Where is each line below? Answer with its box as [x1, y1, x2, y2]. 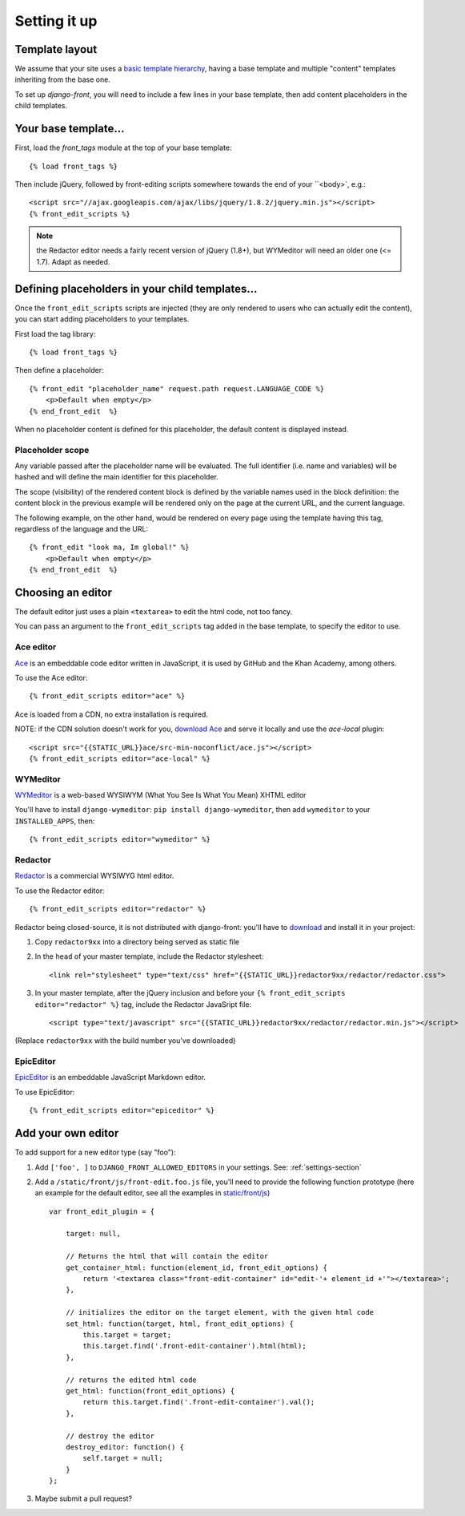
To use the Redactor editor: [14, 886, 105, 895]
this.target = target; [82, 1331, 172, 1339]
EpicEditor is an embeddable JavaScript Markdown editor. [14, 1073, 206, 1082]
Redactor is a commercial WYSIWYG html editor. [14, 871, 174, 881]
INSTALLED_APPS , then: [14, 816, 95, 826]
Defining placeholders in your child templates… [14, 281, 258, 296]
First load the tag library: [14, 329, 96, 338]
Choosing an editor [14, 585, 112, 599]
